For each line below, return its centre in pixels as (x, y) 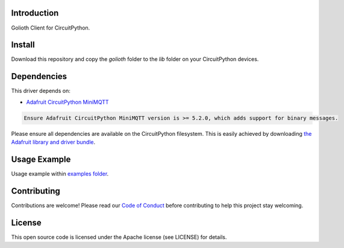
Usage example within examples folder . (60, 173)
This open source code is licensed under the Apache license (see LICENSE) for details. (119, 237)
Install (23, 45)
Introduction (35, 13)
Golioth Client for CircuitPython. (51, 28)
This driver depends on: (41, 91)
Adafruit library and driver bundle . (53, 142)
